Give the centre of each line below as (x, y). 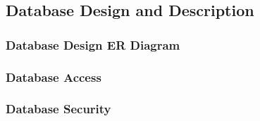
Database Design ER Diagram (93, 44)
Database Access (54, 77)
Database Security (58, 109)
